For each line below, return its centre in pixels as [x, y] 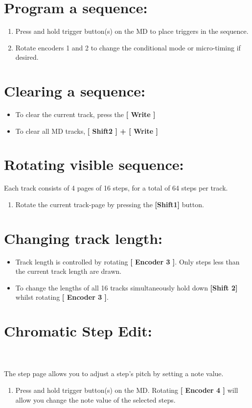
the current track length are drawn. [69, 271]
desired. [27, 57]
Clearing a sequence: [75, 91]
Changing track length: [83, 238]
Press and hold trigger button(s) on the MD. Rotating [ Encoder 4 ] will [127, 390]
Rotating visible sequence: [94, 164]
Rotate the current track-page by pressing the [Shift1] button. [110, 204]
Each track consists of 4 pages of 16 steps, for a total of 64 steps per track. [116, 188]
